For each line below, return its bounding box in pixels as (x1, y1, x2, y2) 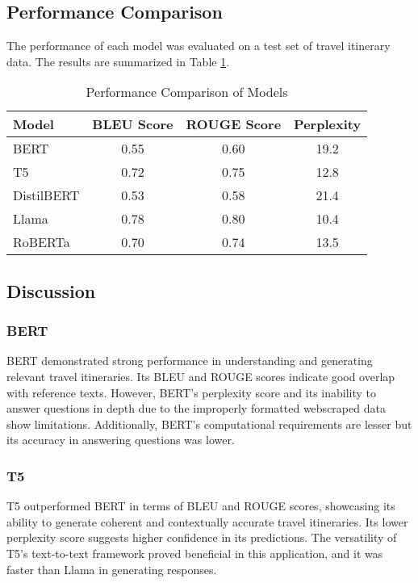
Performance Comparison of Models (86, 82, 288, 102)
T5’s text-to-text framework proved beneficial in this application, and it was (6, 544, 383, 561)
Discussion (6, 278, 96, 303)
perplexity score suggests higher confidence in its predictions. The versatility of (6, 529, 397, 546)
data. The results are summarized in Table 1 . (6, 52, 230, 69)
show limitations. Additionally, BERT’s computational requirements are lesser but (6, 415, 412, 432)
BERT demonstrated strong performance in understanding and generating (6, 352, 373, 369)
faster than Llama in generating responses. (6, 560, 217, 577)
